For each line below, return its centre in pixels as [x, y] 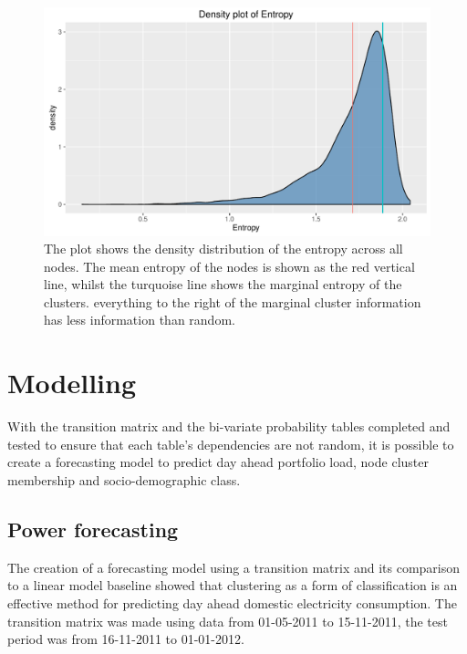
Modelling [72, 383]
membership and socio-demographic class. [124, 479]
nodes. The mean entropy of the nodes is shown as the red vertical [229, 266]
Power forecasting [93, 529]
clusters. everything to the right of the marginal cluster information [233, 301]
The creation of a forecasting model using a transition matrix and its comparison [234, 567]
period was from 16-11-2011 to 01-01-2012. [126, 639]
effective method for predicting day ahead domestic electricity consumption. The [232, 602]
